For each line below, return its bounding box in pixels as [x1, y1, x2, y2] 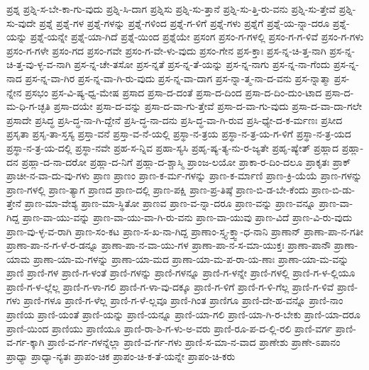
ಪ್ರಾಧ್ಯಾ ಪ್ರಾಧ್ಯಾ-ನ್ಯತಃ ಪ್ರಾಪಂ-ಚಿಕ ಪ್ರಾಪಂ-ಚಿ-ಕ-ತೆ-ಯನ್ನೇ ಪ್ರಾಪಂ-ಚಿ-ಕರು [6, 348, 236, 363]
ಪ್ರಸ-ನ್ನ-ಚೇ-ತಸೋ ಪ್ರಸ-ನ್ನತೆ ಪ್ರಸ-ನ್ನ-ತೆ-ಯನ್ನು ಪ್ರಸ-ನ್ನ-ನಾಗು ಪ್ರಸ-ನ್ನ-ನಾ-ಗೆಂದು [74, 57, 331, 72]
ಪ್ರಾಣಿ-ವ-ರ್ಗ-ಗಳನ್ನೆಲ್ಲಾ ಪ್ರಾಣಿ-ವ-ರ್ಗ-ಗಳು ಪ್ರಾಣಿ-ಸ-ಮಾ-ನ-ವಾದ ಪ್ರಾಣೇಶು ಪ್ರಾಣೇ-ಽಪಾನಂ [48, 335, 341, 349]
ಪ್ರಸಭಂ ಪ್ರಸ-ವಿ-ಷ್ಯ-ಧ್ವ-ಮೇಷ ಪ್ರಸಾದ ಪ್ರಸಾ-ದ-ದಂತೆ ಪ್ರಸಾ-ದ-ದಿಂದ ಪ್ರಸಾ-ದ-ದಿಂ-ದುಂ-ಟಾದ [25, 84, 322, 99]
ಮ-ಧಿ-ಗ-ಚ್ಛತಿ [6, 99, 50, 113]
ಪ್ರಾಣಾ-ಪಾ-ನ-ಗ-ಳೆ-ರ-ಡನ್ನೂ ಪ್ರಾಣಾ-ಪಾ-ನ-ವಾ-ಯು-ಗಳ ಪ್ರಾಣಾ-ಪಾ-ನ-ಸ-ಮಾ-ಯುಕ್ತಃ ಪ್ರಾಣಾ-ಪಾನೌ [6, 237, 331, 252]
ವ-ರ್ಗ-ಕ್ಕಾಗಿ [6, 335, 45, 349]
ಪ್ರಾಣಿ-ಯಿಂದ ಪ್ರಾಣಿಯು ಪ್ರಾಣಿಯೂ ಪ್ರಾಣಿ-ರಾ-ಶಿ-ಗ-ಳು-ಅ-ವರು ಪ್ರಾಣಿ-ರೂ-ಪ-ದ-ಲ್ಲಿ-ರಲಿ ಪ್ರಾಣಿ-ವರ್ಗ [6, 320, 333, 335]
